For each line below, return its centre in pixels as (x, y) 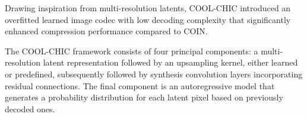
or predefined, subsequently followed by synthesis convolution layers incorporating (154, 74)
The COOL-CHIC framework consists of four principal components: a (132, 51)
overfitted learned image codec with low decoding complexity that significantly (148, 19)
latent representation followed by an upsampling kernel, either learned (170, 62)
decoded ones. (30, 108)
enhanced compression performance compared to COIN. (106, 31)
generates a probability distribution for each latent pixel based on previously (144, 97)
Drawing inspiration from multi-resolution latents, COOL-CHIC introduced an (148, 8)
